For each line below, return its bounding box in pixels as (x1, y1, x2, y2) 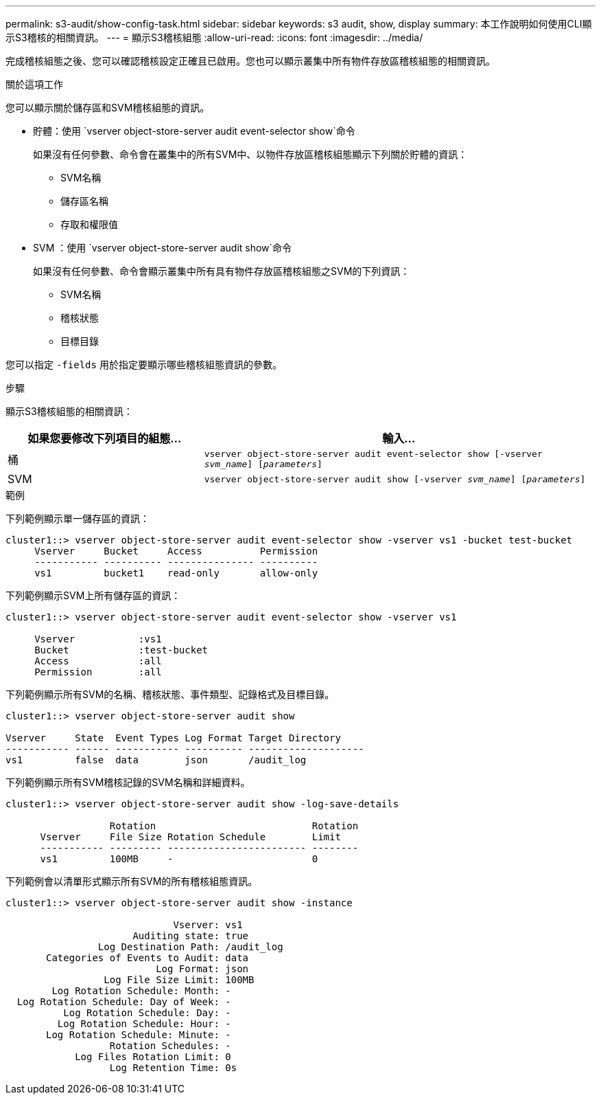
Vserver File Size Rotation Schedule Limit (40, 831, 341, 842)
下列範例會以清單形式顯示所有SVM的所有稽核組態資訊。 (5, 875, 258, 887)
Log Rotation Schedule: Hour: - (57, 1018, 231, 1029)
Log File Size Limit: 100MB (104, 974, 255, 985)
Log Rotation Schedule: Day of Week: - (16, 996, 231, 1007)
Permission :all (34, 666, 162, 677)
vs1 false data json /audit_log (5, 754, 307, 765)
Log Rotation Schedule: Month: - (51, 985, 231, 996)
